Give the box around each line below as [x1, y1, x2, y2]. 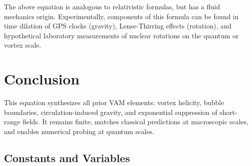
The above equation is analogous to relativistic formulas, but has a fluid [4, 1, 220, 11]
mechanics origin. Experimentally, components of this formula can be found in [4, 11, 239, 21]
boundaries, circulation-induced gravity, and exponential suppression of [4, 107, 218, 117]
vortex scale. [4, 40, 41, 50]
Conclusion [4, 69, 80, 89]
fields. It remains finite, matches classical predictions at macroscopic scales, [23, 116, 249, 127]
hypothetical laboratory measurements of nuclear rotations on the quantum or [4, 30, 239, 40]
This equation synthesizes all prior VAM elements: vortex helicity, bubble [4, 97, 224, 108]
